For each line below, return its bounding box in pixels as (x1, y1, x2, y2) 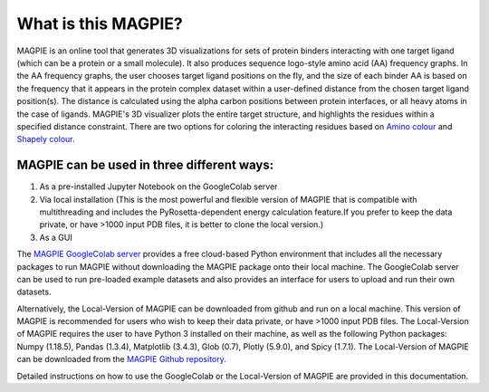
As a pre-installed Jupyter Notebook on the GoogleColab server (39, 181, 278, 192)
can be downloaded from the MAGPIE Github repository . (16, 354, 226, 365)
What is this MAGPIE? (16, 14, 183, 33)
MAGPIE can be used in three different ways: (16, 158, 274, 173)
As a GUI (39, 232, 72, 243)
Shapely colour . (16, 134, 76, 145)
